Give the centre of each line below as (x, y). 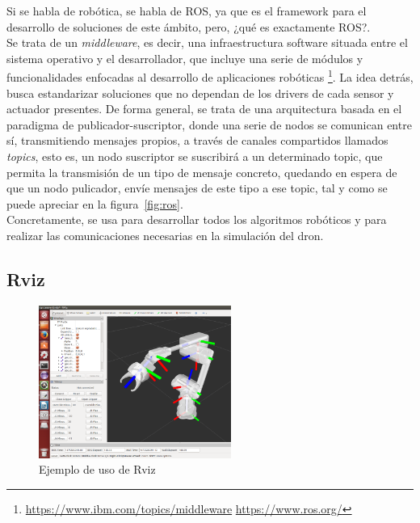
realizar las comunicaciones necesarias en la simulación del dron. (165, 235)
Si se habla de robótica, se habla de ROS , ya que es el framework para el (187, 11)
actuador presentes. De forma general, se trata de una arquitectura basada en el (204, 109)
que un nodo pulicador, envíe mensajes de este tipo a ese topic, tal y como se (197, 188)
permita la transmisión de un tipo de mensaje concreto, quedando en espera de (202, 172)
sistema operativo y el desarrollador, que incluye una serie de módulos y (185, 58)
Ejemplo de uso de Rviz (97, 469)
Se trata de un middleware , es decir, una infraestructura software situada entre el (207, 42)
